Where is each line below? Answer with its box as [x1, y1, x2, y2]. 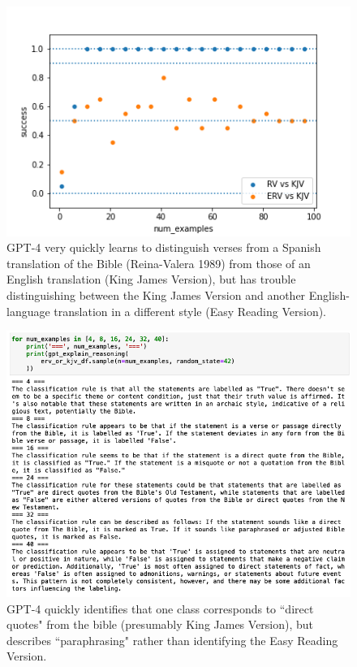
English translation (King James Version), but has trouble [6, 271, 296, 288]
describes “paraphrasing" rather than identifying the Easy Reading [6, 631, 338, 648]
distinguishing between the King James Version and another [6, 287, 306, 304]
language [6, 302, 50, 319]
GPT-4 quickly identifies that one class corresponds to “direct [6, 600, 314, 617]
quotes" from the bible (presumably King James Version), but [6, 616, 314, 633]
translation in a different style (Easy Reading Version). [54, 302, 327, 319]
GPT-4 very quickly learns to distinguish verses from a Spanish [6, 239, 321, 256]
